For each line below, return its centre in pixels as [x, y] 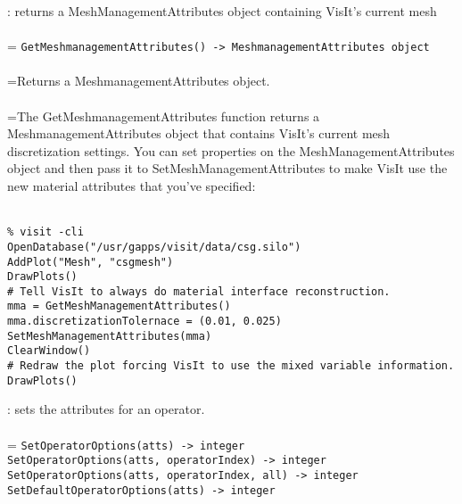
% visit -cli [45, 232]
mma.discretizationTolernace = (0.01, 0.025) [144, 322]
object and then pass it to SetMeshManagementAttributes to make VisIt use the [227, 168]
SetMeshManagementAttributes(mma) [110, 336]
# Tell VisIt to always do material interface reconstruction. [199, 291]
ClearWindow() [49, 351]
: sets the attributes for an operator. [106, 409]
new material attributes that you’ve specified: [132, 186]
